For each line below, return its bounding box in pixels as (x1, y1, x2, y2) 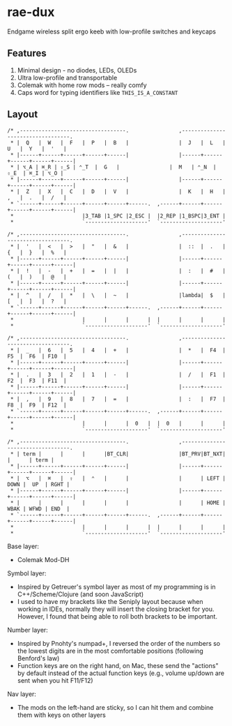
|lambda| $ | (178, 292, 226, 298)
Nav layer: (7, 690, 37, 698)
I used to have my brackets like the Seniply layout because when (17, 597, 203, 605)
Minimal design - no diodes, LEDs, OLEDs (17, 66, 137, 74)
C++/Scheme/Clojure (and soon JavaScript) (17, 590, 144, 598)
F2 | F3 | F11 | (7, 377, 68, 384)
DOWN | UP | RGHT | (7, 481, 70, 488)
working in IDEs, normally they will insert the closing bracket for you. (17, 605, 215, 613)
